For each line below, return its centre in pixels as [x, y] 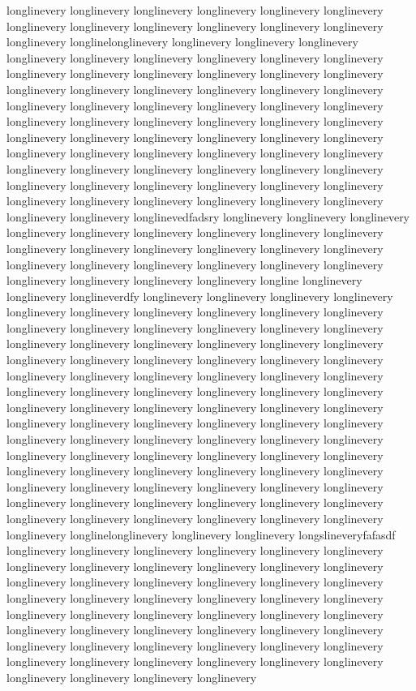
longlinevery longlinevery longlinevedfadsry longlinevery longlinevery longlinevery [208, 216]
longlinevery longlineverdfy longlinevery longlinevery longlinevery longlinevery [200, 296]
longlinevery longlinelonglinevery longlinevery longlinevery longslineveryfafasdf [201, 534]
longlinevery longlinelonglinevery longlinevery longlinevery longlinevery [182, 42]
